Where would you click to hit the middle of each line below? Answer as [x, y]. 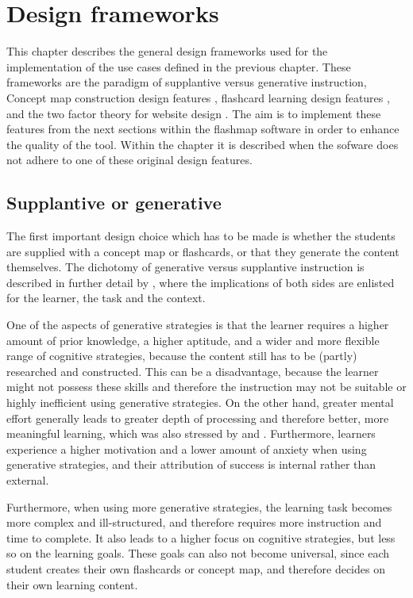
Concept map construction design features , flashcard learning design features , [198, 97]
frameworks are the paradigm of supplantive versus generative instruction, [187, 82]
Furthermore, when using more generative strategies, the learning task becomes [199, 506]
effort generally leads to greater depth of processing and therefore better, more [198, 418]
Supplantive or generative [114, 203]
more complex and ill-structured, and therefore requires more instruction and [194, 522]
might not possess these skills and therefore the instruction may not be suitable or [206, 387]
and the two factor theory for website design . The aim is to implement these [194, 113]
